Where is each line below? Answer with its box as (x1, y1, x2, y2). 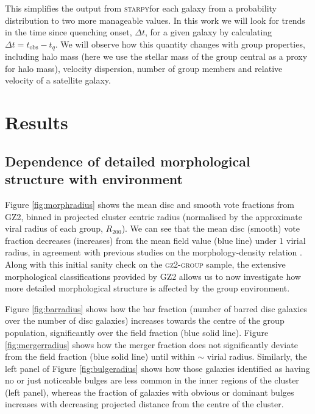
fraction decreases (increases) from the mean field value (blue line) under (5, 234, 277, 246)
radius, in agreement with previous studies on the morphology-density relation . (5, 246, 302, 259)
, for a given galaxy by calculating (144, 26, 272, 38)
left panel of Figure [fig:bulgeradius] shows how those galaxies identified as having (5, 362, 310, 374)
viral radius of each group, (5, 222, 103, 235)
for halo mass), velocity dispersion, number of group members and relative (5, 62, 283, 74)
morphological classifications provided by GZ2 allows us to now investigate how (5, 269, 301, 282)
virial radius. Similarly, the (207, 350, 307, 363)
